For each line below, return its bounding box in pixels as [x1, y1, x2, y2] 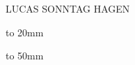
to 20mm [6, 24, 44, 39]
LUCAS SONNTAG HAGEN [6, 1, 130, 15]
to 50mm [6, 48, 44, 63]
